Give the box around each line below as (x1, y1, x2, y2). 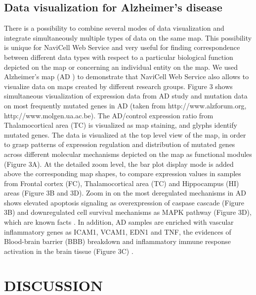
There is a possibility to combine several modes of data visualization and (4, 23, 224, 33)
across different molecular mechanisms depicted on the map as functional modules (4, 148, 252, 159)
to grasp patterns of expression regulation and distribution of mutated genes (4, 139, 235, 149)
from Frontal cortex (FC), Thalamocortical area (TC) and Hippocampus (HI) (4, 178, 239, 188)
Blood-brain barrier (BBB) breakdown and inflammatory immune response (4, 236, 231, 246)
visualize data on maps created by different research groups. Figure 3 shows (4, 81, 233, 91)
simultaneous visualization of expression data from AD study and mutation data (4, 91, 248, 101)
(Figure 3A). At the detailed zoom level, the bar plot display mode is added (4, 158, 234, 169)
